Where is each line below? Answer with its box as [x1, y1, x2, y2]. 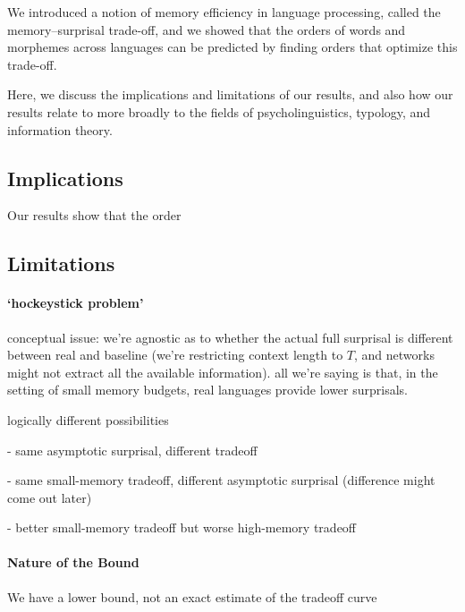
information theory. [7, 120, 113, 139]
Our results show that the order [7, 206, 182, 225]
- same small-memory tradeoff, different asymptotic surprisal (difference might [7, 471, 435, 489]
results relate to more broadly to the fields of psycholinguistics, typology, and [7, 102, 431, 121]
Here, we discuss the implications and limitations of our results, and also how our [7, 85, 453, 104]
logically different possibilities [7, 410, 169, 429]
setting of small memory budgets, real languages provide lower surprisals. [7, 380, 408, 399]
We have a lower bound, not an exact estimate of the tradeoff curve [7, 587, 377, 606]
